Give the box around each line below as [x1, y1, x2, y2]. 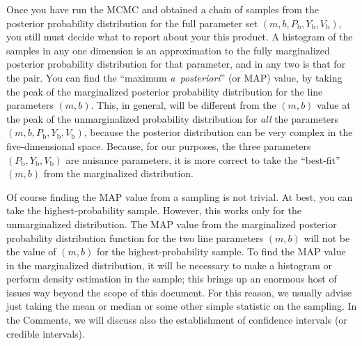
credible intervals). [6, 326, 85, 340]
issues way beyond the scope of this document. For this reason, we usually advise [6, 285, 352, 299]
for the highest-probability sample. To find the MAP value [96, 244, 346, 259]
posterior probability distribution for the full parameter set [6, 15, 258, 30]
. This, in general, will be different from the [90, 98, 276, 112]
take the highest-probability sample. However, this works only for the [6, 203, 301, 218]
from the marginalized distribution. [43, 166, 194, 181]
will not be [304, 230, 350, 245]
